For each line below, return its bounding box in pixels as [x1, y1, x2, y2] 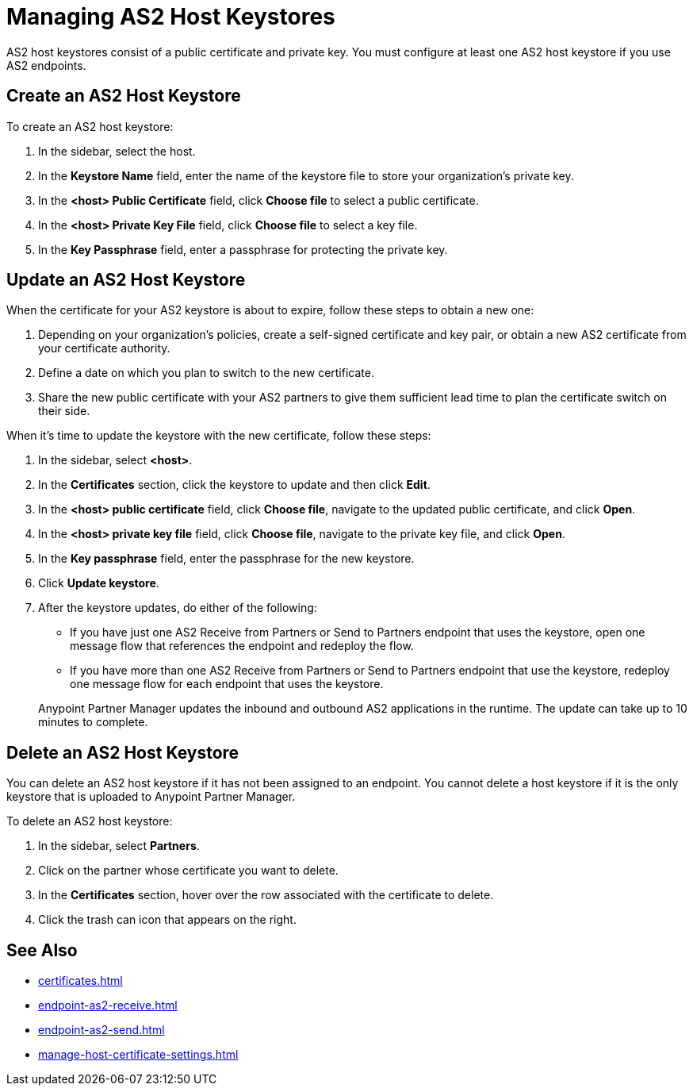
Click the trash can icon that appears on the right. [38, 913, 297, 927]
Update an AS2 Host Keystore [6, 270, 246, 290]
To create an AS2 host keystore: [6, 119, 174, 133]
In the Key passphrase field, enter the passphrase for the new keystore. [38, 552, 415, 566]
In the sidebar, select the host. [38, 144, 196, 158]
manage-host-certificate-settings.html [38, 1048, 239, 1062]
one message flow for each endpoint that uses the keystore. [70, 677, 384, 691]
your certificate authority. [38, 341, 170, 356]
